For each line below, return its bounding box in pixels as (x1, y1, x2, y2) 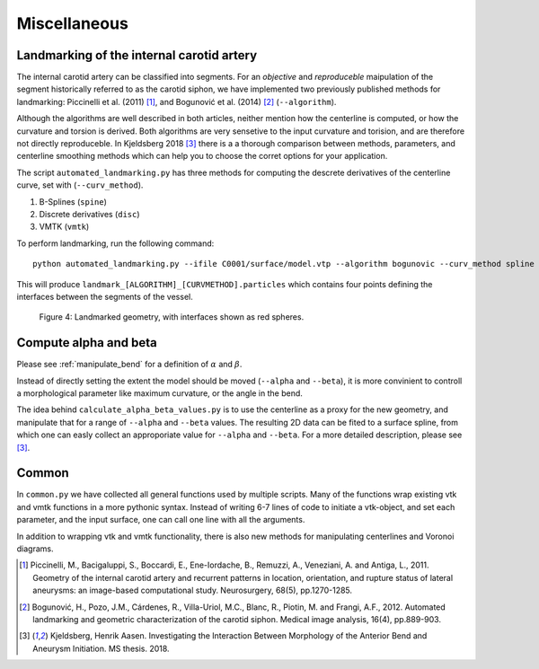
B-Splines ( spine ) (39, 196, 108, 207)
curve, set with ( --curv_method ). (16, 180, 144, 190)
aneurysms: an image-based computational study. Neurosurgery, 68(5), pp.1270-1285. (32, 585, 353, 596)
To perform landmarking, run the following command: (16, 238, 215, 249)
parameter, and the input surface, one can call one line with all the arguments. (16, 515, 305, 525)
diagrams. (16, 543, 54, 554)
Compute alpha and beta (16, 335, 157, 350)
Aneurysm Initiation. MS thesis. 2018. (32, 643, 170, 654)
